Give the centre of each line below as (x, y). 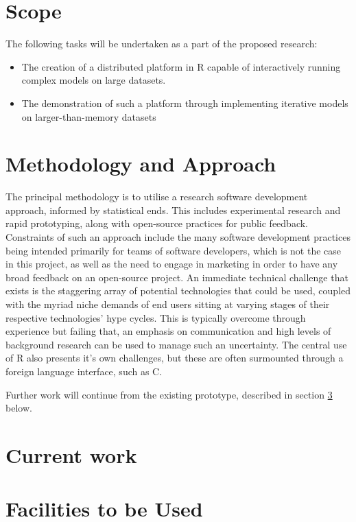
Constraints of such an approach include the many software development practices (178, 237)
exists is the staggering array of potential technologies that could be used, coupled (178, 290)
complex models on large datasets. (94, 80)
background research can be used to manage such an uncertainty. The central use (176, 344)
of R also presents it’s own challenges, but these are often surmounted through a (175, 358)
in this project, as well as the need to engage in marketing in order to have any (172, 264)
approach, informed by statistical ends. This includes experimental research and (173, 210)
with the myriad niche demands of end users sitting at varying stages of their (168, 304)
